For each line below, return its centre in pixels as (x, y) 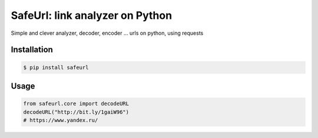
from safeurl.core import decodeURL (76, 104)
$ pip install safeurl (56, 67)
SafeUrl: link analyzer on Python (92, 15)
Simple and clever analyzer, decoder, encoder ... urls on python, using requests (107, 33)
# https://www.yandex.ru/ (61, 120)
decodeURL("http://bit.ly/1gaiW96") (76, 112)
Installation (32, 50)
